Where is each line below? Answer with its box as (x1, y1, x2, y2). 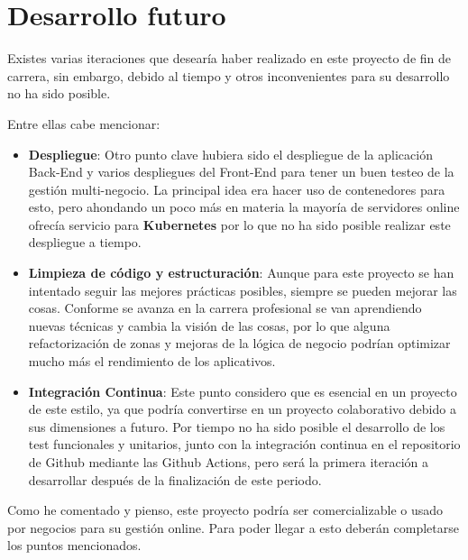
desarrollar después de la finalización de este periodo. (28, 470, 322, 489)
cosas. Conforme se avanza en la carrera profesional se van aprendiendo (28, 298, 422, 317)
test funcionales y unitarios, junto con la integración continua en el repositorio (28, 435, 461, 454)
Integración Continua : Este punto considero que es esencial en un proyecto (28, 381, 457, 400)
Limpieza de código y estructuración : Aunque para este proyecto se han (28, 263, 454, 282)
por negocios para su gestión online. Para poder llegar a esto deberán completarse (7, 518, 459, 537)
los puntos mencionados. (7, 536, 142, 555)
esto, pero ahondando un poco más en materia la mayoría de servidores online (28, 197, 460, 216)
